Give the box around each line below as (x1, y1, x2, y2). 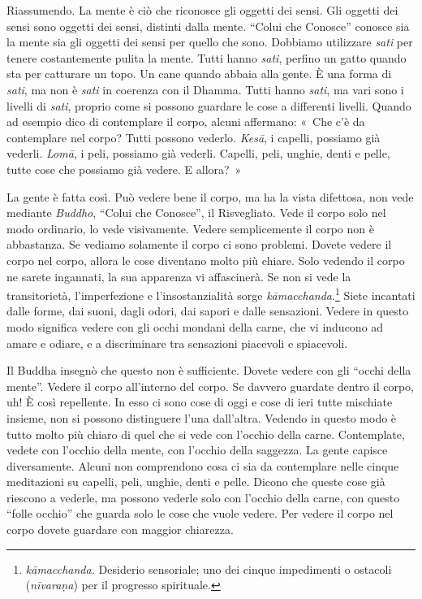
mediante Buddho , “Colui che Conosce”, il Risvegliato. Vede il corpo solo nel (6, 204, 386, 221)
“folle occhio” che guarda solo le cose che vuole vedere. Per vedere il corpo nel (6, 505, 394, 522)
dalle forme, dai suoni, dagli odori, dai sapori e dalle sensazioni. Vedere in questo (6, 302, 409, 319)
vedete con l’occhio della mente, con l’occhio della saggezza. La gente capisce (6, 441, 388, 458)
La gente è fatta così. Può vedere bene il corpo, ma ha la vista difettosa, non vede (6, 188, 414, 205)
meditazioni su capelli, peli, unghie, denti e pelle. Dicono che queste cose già (6, 473, 385, 490)
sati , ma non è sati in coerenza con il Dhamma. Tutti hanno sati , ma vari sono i (6, 80, 404, 98)
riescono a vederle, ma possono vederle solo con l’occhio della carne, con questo (6, 488, 400, 506)
